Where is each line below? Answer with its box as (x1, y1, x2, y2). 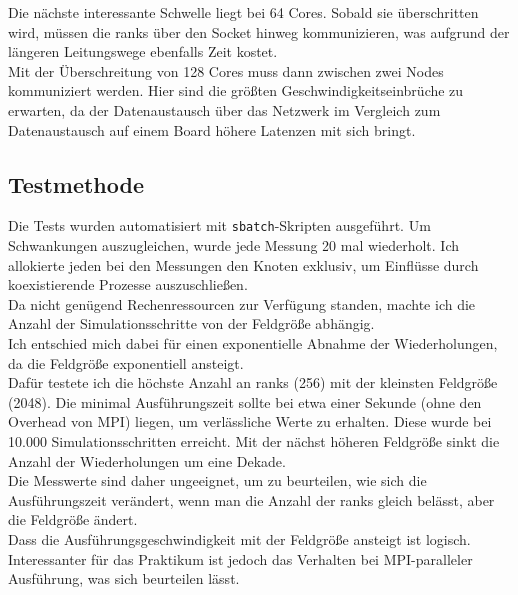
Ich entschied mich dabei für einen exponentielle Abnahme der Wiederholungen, (8, 332, 498, 353)
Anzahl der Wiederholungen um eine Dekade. (8, 450, 286, 471)
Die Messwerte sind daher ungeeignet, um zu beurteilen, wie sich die (8, 470, 427, 491)
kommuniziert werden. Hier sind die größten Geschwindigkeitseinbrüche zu (8, 80, 464, 101)
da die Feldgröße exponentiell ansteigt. (8, 352, 244, 373)
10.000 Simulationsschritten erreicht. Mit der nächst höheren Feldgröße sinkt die (8, 430, 500, 451)
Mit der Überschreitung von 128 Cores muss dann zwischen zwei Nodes (8, 60, 444, 81)
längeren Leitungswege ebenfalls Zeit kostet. (8, 41, 278, 62)
